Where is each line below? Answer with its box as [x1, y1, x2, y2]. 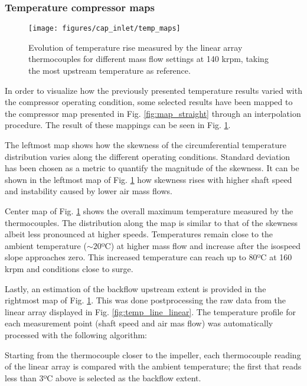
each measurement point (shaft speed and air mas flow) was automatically [5, 317, 273, 329]
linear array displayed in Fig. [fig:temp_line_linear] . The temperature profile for [5, 305, 296, 318]
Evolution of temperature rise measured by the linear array [28, 41, 243, 53]
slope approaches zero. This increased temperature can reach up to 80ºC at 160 [5, 251, 292, 263]
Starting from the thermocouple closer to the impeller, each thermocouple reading [5, 348, 301, 361]
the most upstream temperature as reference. [28, 64, 191, 77]
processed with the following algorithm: [5, 328, 147, 341]
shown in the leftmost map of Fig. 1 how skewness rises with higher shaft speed [5, 173, 292, 185]
